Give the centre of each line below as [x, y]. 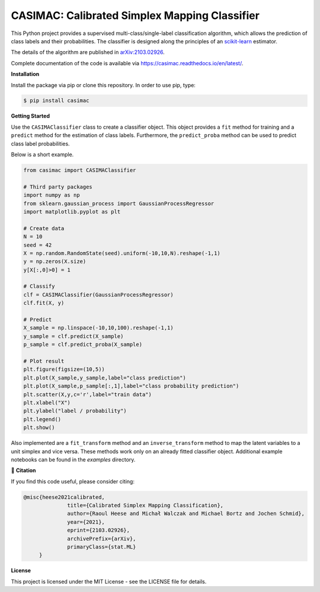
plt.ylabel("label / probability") [75, 411]
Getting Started [31, 116]
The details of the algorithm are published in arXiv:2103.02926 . [88, 52]
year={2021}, [86, 522]
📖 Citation [23, 470]
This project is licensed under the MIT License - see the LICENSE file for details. [109, 581]
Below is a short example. [42, 155]
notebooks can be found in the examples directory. [73, 459]
